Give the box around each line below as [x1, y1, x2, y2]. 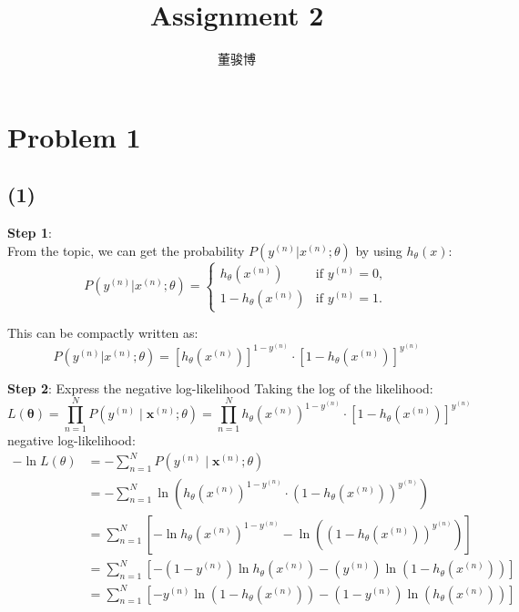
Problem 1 [7, 117, 141, 155]
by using [355, 240, 402, 260]
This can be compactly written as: [7, 323, 198, 342]
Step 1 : [7, 223, 52, 242]
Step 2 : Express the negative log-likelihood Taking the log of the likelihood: [7, 378, 433, 397]
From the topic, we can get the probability [7, 240, 245, 260]
